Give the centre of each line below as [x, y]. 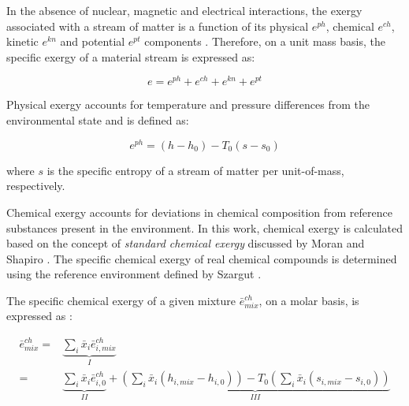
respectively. [36, 186]
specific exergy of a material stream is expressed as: [131, 56]
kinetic [22, 41]
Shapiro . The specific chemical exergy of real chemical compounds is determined [202, 258]
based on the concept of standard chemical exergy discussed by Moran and [186, 243]
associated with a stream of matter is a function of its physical [158, 26]
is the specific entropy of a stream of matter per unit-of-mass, [195, 170]
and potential [93, 41]
